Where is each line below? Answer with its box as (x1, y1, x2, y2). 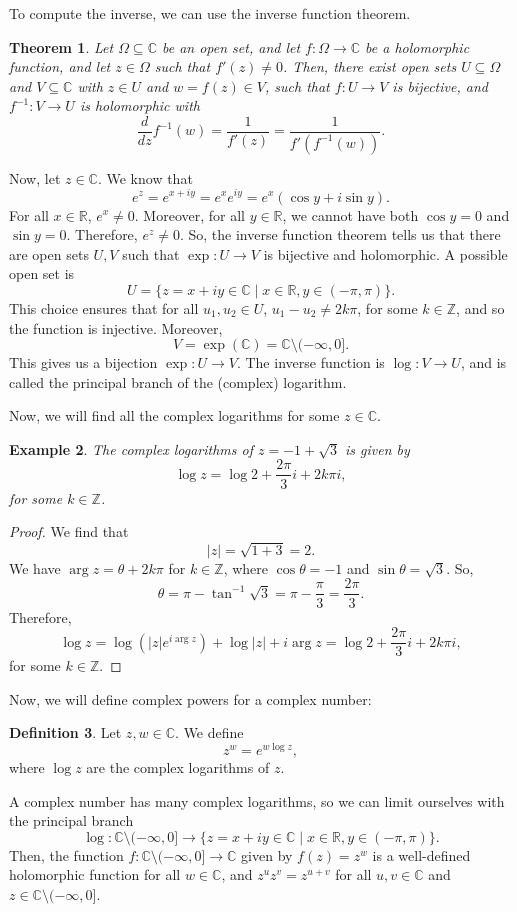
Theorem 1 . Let (9, 36, 114, 57)
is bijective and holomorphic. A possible (263, 243, 508, 264)
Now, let (9, 167, 61, 188)
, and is (460, 352, 507, 373)
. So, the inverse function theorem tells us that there (179, 224, 501, 245)
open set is (9, 263, 75, 284)
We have (9, 557, 61, 578)
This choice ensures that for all (9, 297, 199, 318)
